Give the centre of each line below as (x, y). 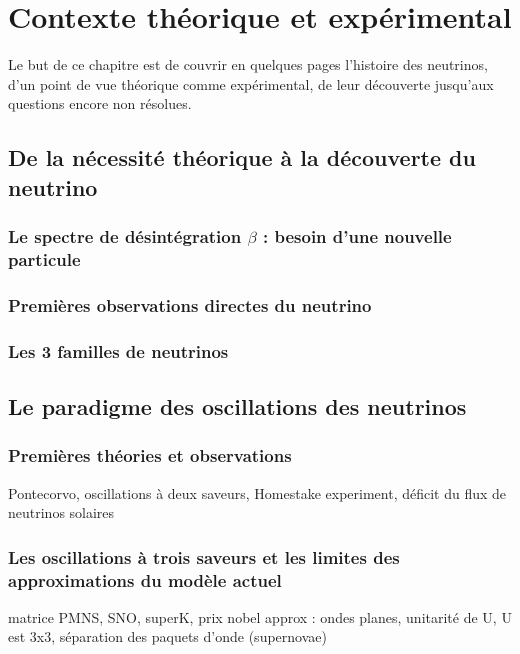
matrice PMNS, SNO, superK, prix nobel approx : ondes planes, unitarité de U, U (260, 616)
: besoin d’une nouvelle (357, 236)
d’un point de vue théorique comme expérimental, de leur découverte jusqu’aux (251, 83)
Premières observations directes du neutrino (190, 304)
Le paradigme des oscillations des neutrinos (237, 405)
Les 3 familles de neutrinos (118, 350)
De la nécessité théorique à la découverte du (242, 157)
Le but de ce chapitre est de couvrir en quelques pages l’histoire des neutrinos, (248, 64)
